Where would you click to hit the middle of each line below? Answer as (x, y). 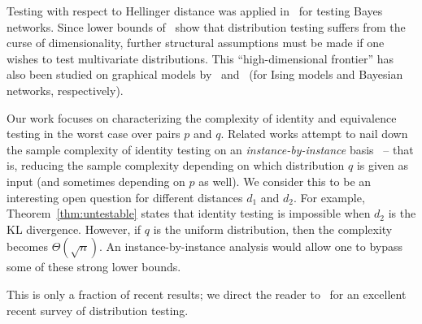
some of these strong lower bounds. (94, 267)
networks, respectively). (65, 90)
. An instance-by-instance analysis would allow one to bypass (251, 246)
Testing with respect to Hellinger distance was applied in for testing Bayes (195, 11)
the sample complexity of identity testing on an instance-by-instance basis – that (210, 149)
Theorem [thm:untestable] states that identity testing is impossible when (189, 213)
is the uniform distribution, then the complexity (273, 229)
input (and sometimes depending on (96, 181)
